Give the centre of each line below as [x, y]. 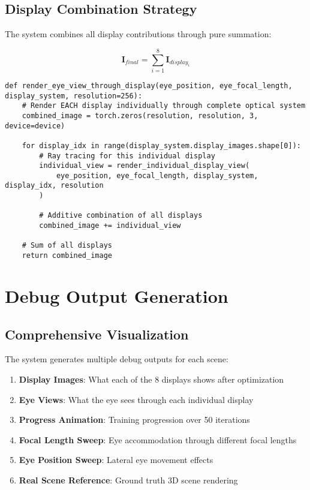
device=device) [35, 126]
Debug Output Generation [117, 295]
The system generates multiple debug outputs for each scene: [117, 359]
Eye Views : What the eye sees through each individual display [136, 399]
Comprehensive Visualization [97, 334]
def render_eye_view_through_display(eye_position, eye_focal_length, [149, 85]
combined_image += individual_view [110, 226]
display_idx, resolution [54, 186]
